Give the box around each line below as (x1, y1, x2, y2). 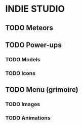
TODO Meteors (5, 23, 54, 32)
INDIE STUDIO (5, 3, 65, 15)
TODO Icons (5, 69, 35, 77)
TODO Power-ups (5, 40, 62, 49)
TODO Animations (5, 114, 51, 121)
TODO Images (5, 101, 40, 108)
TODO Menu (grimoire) (5, 85, 78, 94)
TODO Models (5, 56, 40, 63)
